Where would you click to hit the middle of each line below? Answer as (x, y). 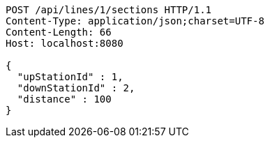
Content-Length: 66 (59, 32)
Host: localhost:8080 (65, 43)
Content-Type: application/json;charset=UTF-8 (135, 21)
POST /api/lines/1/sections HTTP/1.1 (109, 10)
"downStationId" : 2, (76, 88)
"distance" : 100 (64, 99)
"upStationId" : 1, (70, 77)
